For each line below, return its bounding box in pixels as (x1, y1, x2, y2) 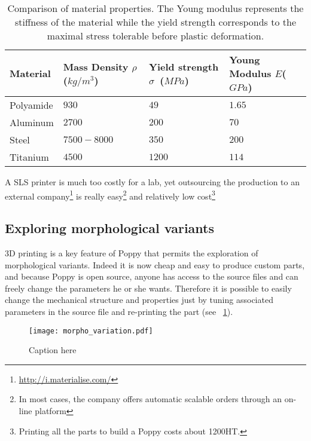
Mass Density (63, 59, 129, 73)
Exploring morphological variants (5, 219, 215, 237)
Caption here (29, 344, 77, 356)
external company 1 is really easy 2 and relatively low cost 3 (5, 188, 215, 202)
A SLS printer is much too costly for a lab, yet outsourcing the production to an (5, 176, 300, 188)
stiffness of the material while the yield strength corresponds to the (14, 15, 297, 29)
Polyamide (10, 98, 53, 112)
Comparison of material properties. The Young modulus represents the (7, 1, 304, 15)
